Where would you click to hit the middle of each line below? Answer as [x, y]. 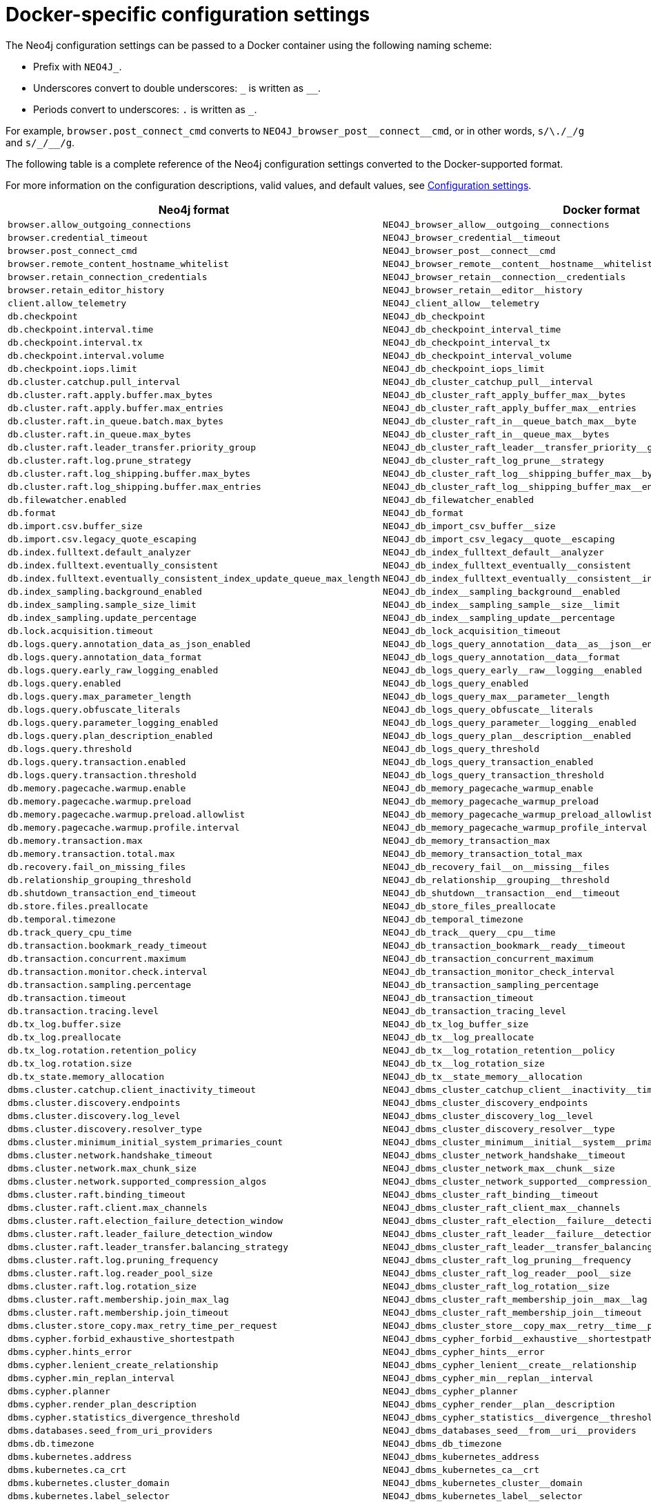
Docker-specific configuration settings [188, 14]
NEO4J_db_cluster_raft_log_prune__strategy [493, 460]
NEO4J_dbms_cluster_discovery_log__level [488, 1116]
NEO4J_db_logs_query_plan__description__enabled [507, 735]
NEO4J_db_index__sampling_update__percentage [499, 617]
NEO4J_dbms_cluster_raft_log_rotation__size [496, 1286]
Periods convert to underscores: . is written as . [145, 109]
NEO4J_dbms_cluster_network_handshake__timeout [504, 1155]
